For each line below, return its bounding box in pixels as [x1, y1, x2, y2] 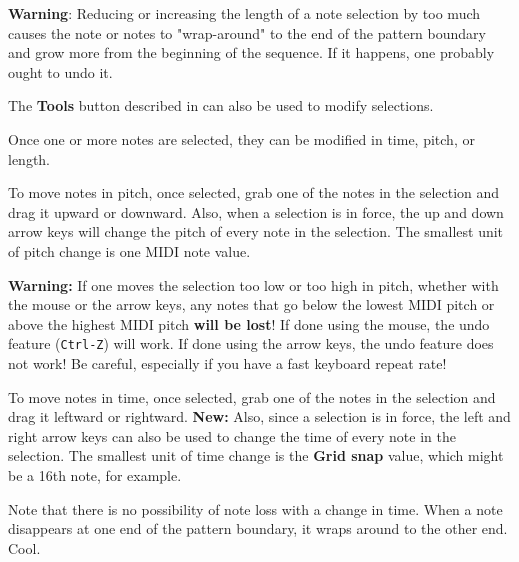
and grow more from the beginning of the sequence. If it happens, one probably [8, 42, 495, 63]
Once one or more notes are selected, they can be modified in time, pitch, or [8, 128, 475, 149]
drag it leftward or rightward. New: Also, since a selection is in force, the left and [8, 406, 511, 427]
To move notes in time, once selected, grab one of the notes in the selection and [8, 386, 496, 407]
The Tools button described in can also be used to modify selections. [8, 95, 434, 116]
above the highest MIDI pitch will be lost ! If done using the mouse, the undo [8, 313, 490, 334]
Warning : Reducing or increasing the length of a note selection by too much [8, 3, 481, 23]
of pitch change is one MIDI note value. [8, 240, 251, 261]
